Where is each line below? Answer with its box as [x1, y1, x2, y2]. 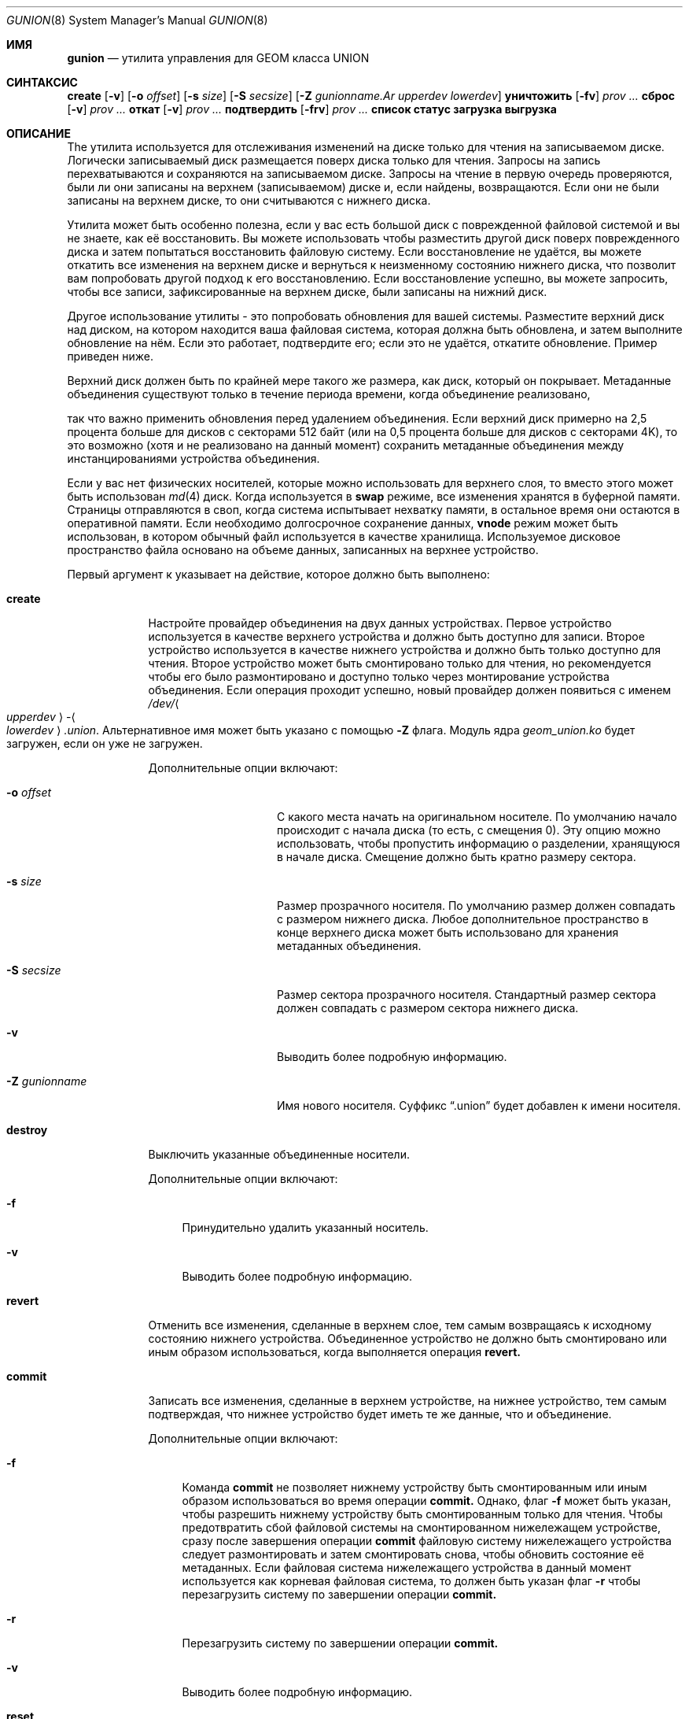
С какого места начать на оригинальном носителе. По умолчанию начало [277, 810, 677, 823]
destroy [6, 1123, 48, 1137]
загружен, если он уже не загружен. [6, 737, 203, 750]
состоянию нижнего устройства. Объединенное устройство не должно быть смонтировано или [148, 1332, 667, 1345]
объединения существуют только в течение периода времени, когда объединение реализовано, [67, 387, 591, 401]
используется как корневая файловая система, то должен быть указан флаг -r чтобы [182, 1574, 641, 1588]
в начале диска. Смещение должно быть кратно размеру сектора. [277, 850, 636, 863]
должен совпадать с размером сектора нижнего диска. [277, 1001, 579, 1015]
